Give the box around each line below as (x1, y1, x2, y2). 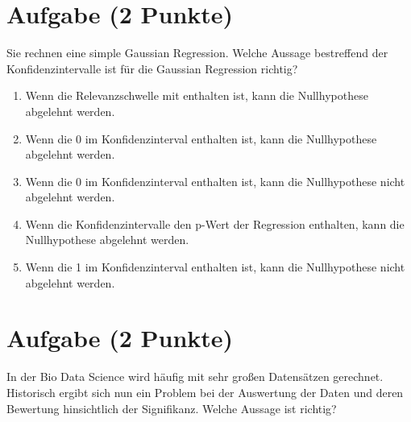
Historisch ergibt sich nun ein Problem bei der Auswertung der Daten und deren (6, 383, 404, 400)
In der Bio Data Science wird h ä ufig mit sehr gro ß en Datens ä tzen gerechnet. (6, 368, 384, 385)
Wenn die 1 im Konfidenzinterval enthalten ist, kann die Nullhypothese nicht (25, 259, 405, 275)
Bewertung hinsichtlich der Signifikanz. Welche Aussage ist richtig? (6, 399, 337, 416)
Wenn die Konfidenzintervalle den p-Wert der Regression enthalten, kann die (25, 215, 405, 232)
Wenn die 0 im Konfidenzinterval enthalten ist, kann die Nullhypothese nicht (25, 172, 405, 189)
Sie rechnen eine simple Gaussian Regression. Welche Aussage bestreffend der (6, 44, 388, 61)
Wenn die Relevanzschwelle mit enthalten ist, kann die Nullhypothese (25, 87, 368, 104)
